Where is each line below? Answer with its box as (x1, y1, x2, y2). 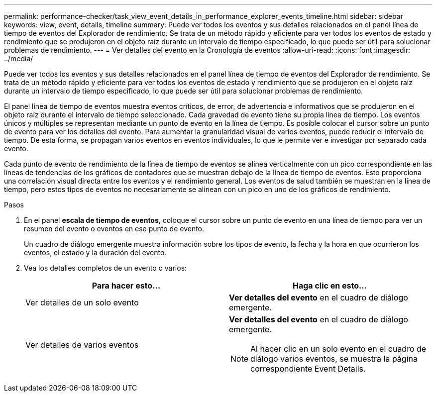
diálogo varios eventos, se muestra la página (250, 354, 418, 364)
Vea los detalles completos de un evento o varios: (24, 264, 187, 272)
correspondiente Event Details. (250, 364, 366, 374)
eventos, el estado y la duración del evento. (24, 248, 167, 257)
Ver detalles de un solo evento (25, 297, 139, 307)
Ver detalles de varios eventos (25, 340, 139, 350)
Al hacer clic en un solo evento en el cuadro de (250, 344, 427, 354)
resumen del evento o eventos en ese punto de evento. (24, 224, 205, 233)
